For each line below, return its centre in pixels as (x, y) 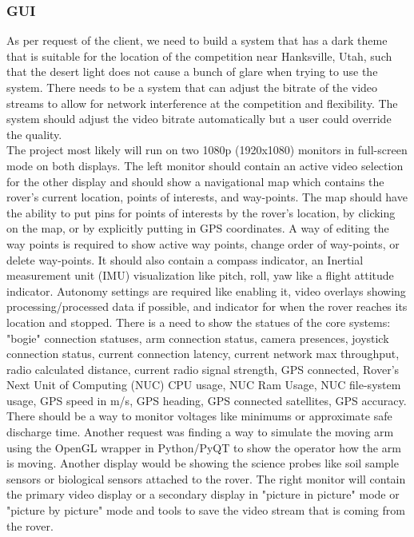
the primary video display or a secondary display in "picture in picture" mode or (203, 494)
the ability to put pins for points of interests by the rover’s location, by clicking (201, 212)
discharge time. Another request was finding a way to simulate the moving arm (200, 432)
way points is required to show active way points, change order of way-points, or (203, 243)
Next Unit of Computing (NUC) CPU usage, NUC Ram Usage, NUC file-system (204, 385)
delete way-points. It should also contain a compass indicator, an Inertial (185, 259)
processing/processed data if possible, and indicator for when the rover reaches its (207, 306)
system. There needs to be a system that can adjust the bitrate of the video (192, 87)
